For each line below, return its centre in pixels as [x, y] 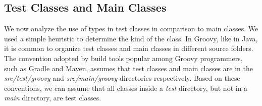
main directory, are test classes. [53, 98]
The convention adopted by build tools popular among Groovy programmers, [123, 58]
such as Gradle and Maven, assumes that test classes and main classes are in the [128, 68]
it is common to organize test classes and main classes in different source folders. [129, 48]
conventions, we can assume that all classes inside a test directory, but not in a [126, 88]
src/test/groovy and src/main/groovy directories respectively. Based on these [122, 78]
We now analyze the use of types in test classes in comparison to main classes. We [131, 29]
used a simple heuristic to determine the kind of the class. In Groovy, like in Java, [131, 38]
